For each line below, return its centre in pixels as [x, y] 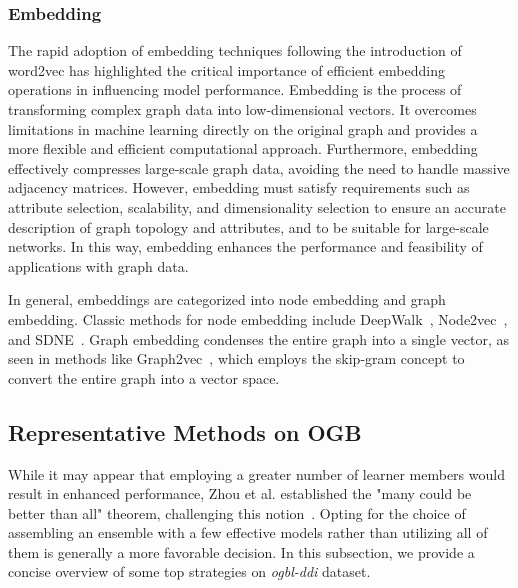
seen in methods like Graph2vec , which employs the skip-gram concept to [236, 358]
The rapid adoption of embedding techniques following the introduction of [235, 50]
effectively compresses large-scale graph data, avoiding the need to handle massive [259, 167]
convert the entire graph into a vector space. [144, 377]
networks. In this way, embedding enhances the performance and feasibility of [245, 246]
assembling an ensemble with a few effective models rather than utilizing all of [248, 532]
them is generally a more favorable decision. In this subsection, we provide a [241, 551]
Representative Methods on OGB [185, 431]
